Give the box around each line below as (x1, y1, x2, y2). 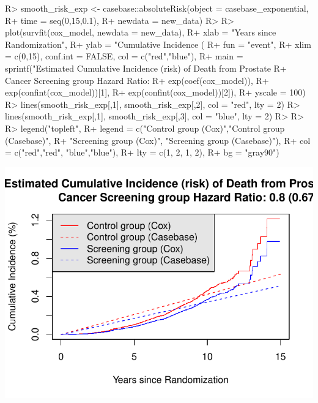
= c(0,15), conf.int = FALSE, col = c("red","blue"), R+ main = (5, 50, 243, 62)
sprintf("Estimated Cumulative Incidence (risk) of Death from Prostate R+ (5, 61, 287, 74)
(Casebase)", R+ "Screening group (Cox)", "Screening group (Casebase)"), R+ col (5, 134, 311, 146)
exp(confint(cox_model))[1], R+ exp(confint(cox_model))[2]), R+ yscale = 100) (5, 86, 306, 99)
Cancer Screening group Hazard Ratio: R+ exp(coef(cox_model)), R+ (5, 73, 269, 86)
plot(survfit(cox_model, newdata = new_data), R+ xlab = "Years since (5, 26, 276, 39)
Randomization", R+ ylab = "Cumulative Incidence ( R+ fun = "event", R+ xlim (5, 37, 311, 50)
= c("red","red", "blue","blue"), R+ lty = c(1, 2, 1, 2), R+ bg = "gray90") (5, 146, 279, 159)
